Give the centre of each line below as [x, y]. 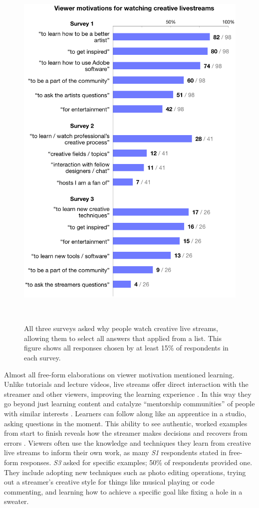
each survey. [42, 358]
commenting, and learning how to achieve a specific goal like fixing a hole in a [123, 491]
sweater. [16, 501]
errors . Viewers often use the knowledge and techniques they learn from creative [128, 442]
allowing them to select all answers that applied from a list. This [123, 338]
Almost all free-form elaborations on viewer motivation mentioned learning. [119, 374]
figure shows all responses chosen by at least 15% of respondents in [126, 348]
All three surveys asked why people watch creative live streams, [121, 328]
